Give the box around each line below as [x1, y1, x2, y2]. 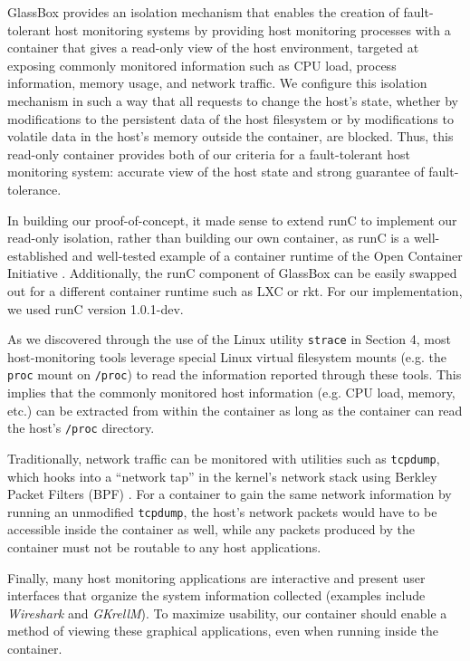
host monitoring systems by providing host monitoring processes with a [54, 20, 451, 39]
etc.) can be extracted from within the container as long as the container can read [7, 400, 463, 419]
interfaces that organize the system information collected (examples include [7, 586, 426, 605]
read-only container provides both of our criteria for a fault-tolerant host [7, 144, 411, 163]
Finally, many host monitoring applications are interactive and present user [7, 568, 426, 587]
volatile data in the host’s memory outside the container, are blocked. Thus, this [7, 127, 454, 146]
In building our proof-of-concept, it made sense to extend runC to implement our [7, 210, 457, 229]
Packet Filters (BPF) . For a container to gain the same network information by [7, 484, 452, 503]
